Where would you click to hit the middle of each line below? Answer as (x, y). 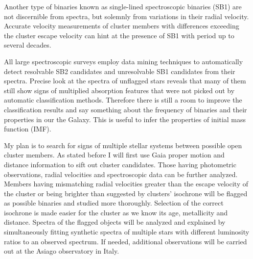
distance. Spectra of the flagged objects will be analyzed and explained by (115, 222)
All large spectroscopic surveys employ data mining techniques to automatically (124, 61)
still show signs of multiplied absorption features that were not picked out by (119, 90)
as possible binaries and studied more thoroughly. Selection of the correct (114, 203)
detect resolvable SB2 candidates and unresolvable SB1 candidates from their (120, 71)
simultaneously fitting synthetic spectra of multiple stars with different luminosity (127, 232)
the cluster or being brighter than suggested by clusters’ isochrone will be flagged (126, 193)
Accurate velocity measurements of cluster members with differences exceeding (122, 26)
